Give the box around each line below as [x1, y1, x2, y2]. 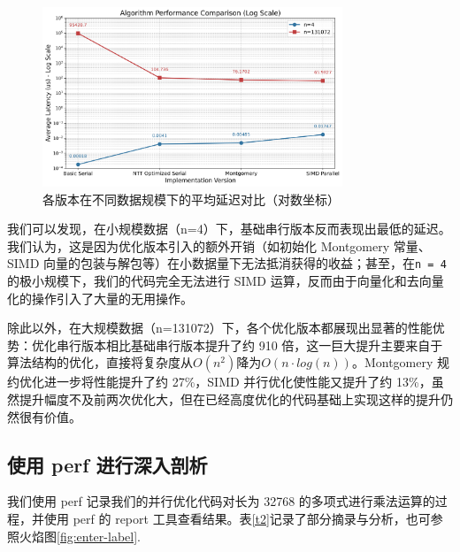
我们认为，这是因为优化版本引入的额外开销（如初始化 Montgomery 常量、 [7, 236, 431, 255]
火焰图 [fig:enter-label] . [19, 526, 141, 545]
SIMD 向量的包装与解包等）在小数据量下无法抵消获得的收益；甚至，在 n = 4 [7, 254, 447, 272]
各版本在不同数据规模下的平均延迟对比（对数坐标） [42, 189, 340, 208]
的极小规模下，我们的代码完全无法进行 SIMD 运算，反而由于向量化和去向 [7, 272, 432, 290]
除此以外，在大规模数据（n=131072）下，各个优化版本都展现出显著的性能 [7, 318, 433, 337]
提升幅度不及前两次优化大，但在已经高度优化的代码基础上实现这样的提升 [19, 390, 441, 409]
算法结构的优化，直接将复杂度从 [7, 353, 193, 372]
